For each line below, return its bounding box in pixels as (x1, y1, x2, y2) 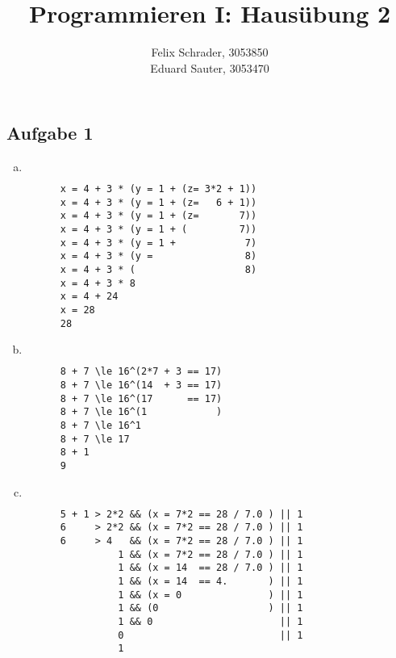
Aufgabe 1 (6, 120, 94, 145)
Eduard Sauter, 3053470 (150, 59, 269, 76)
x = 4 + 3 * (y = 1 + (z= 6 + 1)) (60, 196, 257, 208)
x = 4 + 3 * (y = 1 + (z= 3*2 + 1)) (60, 183, 257, 195)
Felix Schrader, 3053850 (151, 44, 269, 61)
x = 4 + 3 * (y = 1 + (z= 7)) (60, 210, 257, 222)
